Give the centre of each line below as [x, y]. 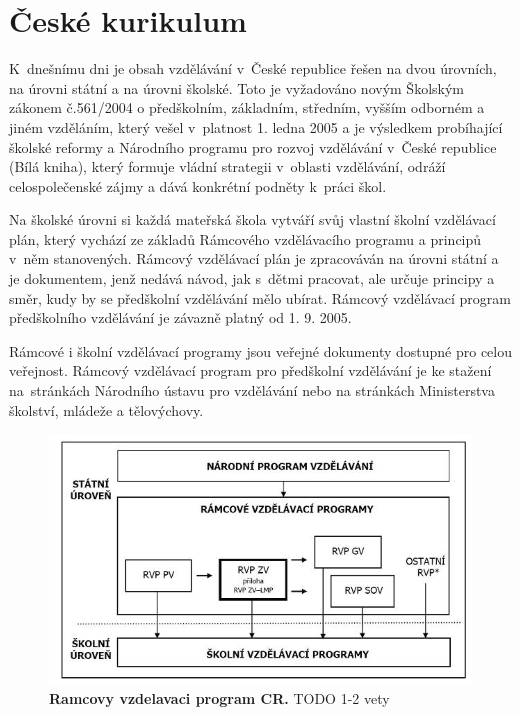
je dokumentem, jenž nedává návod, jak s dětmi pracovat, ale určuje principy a [252, 278]
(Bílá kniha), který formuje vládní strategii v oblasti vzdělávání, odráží [227, 166]
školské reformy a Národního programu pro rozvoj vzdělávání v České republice [253, 146]
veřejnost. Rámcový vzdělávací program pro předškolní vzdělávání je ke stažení [250, 370]
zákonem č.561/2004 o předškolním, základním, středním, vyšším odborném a [247, 107]
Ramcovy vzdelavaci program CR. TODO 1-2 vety [219, 698]
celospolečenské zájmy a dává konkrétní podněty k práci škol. [198, 185]
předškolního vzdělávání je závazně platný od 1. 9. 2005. [180, 317]
